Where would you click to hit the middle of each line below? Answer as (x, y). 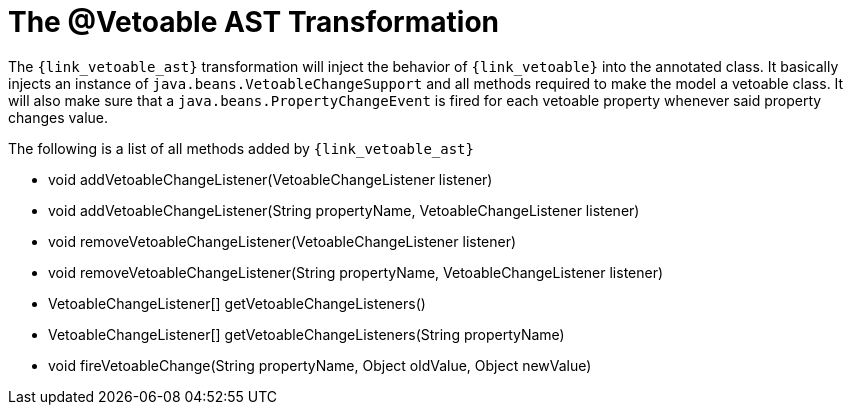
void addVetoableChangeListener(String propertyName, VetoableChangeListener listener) (344, 210)
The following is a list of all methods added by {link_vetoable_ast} (241, 148)
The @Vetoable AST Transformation (253, 22)
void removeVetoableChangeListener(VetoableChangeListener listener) (282, 241)
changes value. (58, 117)
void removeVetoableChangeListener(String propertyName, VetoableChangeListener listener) (356, 272)
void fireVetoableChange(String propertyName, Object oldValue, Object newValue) (320, 365)
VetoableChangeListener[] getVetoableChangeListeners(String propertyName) (306, 334)
